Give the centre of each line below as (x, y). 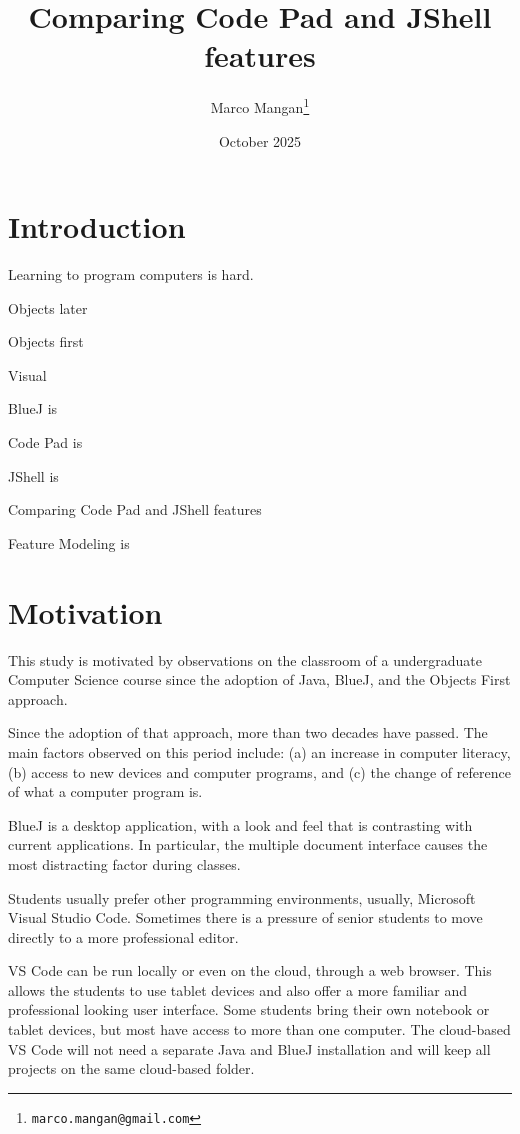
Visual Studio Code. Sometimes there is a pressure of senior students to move (245, 917)
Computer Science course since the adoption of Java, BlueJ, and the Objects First (259, 679)
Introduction (97, 226)
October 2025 (260, 140)
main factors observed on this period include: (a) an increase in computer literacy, (259, 751)
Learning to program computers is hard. (131, 274)
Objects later (48, 307)
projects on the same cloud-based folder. (131, 1068)
